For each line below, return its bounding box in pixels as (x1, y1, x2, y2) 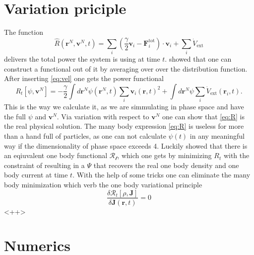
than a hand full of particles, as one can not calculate (4, 130, 166, 141)
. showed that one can (165, 54, 232, 64)
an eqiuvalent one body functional (4, 150, 108, 161)
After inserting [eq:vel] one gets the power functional (4, 73, 164, 84)
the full (4, 111, 26, 121)
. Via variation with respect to (57, 111, 149, 121)
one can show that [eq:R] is (162, 111, 245, 121)
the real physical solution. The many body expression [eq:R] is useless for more (4, 121, 244, 131)
